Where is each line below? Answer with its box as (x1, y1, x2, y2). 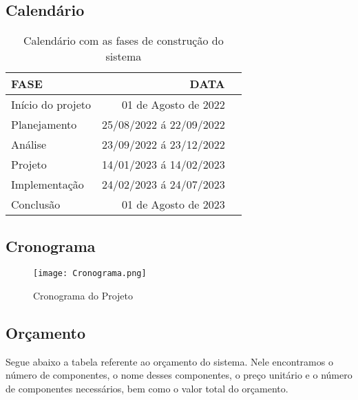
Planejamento (11, 116, 77, 133)
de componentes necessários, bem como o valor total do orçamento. (6, 381, 288, 396)
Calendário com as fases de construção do (23, 32, 224, 49)
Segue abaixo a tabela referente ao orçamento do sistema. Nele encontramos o (6, 354, 333, 368)
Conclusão (11, 196, 61, 213)
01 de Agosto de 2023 (121, 196, 225, 213)
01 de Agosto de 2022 (121, 96, 225, 113)
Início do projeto (11, 96, 92, 113)
